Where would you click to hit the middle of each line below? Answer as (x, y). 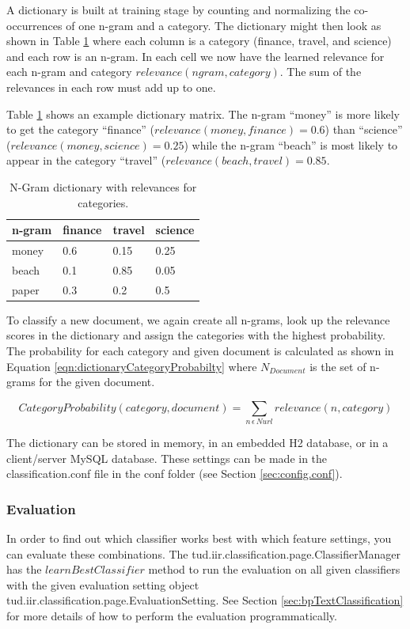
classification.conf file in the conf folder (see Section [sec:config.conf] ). (175, 474)
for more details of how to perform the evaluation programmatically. (172, 616)
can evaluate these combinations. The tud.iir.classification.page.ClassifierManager (203, 553)
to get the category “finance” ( (81, 129)
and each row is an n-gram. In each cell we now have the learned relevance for (196, 56)
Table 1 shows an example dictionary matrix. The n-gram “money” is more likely (203, 114)
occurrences (34, 25)
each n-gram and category (69, 72)
